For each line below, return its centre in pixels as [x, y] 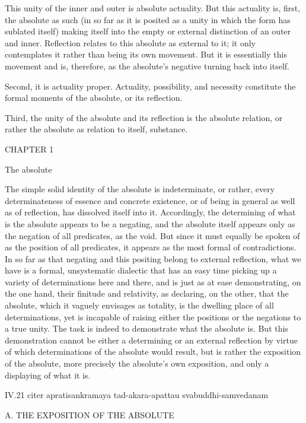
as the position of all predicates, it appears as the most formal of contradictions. [151, 247]
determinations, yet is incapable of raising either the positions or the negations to [153, 317]
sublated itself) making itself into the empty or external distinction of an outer [148, 31]
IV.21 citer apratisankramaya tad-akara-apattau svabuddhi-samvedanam [137, 395]
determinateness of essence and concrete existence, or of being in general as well [150, 200]
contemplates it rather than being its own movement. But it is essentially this [146, 54]
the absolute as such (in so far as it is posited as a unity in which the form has [148, 19]
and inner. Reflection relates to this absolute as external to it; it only [130, 42]
